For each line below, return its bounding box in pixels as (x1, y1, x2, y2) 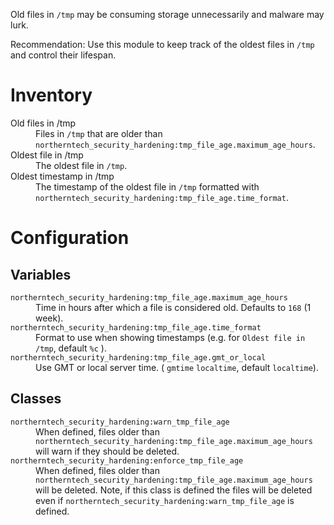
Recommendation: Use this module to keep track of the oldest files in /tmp (10, 39, 315, 50)
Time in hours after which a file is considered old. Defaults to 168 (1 (35, 301, 312, 313)
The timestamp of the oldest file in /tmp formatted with (35, 180, 260, 193)
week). (35, 312, 64, 324)
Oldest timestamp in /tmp (10, 170, 115, 182)
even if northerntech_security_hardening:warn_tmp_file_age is (35, 494, 295, 506)
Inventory (10, 84, 93, 107)
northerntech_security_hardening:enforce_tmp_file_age (10, 455, 244, 466)
